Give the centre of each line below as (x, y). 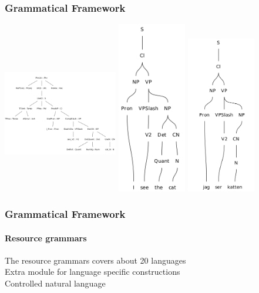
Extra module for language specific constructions (92, 272)
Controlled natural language (55, 283)
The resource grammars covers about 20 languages (95, 260)
